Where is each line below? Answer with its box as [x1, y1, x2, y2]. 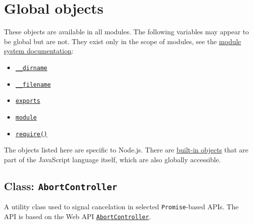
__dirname [15, 64, 48, 72]
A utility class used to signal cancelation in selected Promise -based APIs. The [4, 201, 239, 212]
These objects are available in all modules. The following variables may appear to [4, 26, 249, 37]
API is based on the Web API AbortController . [4, 211, 151, 221]
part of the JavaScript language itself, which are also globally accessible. [4, 154, 221, 164]
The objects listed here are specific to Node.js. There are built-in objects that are [4, 145, 249, 155]
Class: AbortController [4, 178, 117, 193]
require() [15, 130, 48, 138]
